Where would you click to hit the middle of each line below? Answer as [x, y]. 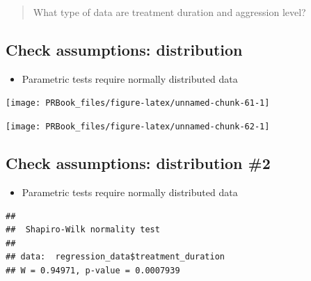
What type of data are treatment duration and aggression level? [169, 12]
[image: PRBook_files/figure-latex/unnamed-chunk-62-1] [138, 127]
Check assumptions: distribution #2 [138, 163]
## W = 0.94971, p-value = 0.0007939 [93, 270]
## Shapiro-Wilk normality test [83, 230]
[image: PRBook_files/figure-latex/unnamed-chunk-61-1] [138, 103]
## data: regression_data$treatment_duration [115, 257]
